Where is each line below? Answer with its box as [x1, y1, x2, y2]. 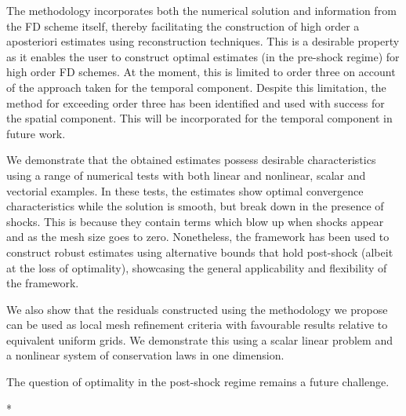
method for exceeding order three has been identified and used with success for [6, 94, 385, 111]
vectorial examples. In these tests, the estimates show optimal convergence [6, 182, 364, 199]
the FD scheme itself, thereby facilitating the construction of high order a [6, 17, 360, 34]
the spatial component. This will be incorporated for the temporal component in [6, 110, 393, 126]
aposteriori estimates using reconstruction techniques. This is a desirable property [6, 33, 400, 49]
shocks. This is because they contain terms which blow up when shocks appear [6, 213, 384, 229]
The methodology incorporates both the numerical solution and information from [6, 2, 397, 18]
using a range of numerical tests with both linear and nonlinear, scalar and [6, 166, 366, 183]
